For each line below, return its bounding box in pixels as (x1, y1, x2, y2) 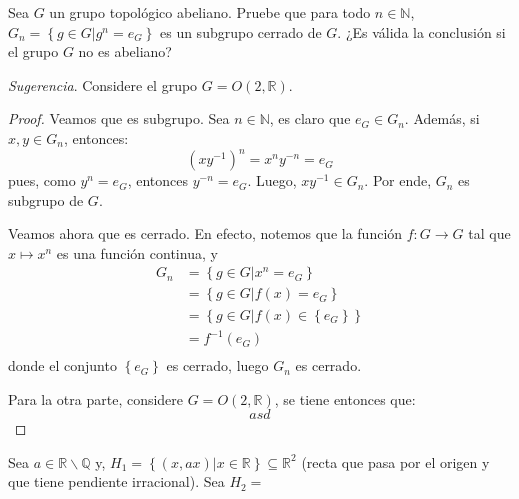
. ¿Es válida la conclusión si (337, 21, 506, 42)
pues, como (8, 170, 76, 191)
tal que (468, 223, 511, 244)
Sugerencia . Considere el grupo (8, 74, 198, 95)
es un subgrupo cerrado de (159, 21, 322, 42)
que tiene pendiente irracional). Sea (8, 471, 225, 492)
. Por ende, (364, 170, 432, 191)
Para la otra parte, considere (8, 388, 184, 409)
